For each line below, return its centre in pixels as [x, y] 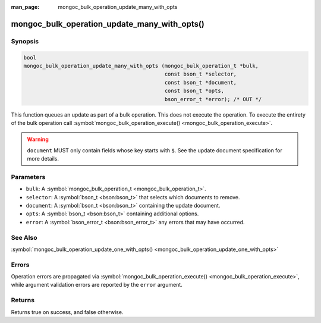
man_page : [25, 7]
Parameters [28, 177]
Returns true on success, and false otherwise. [67, 312]
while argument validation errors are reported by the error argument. [97, 285]
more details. [43, 159]
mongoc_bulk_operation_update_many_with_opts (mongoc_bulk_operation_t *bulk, [141, 66]
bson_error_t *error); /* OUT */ [213, 99]
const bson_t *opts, [194, 91]
